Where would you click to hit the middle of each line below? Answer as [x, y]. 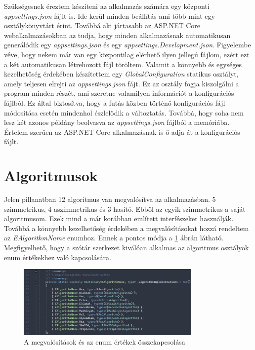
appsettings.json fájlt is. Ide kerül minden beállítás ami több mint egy [109, 16]
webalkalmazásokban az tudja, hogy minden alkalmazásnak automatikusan [117, 35]
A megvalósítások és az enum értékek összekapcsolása [105, 342]
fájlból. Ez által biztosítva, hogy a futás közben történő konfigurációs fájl [115, 102]
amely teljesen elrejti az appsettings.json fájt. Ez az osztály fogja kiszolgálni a [122, 83]
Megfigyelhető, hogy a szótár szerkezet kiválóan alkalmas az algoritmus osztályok [127, 247]
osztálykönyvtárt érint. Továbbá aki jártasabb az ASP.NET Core [102, 25]
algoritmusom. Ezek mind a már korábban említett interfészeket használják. [119, 218]
